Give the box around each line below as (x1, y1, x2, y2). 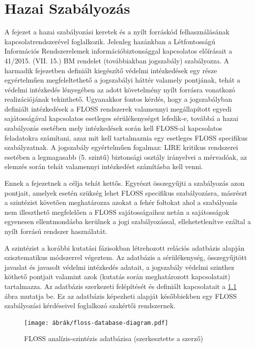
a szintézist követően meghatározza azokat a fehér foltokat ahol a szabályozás (4, 197, 238, 207)
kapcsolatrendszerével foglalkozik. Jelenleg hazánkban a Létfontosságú (4, 36, 215, 46)
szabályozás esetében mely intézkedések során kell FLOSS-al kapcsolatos (4, 123, 223, 133)
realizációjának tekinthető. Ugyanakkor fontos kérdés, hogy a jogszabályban (4, 94, 232, 104)
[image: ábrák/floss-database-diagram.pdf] (24, 319, 169, 326)
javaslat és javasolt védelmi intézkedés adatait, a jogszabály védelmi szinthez (4, 261, 234, 272)
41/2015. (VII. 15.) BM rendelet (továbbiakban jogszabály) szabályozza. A (4, 55, 229, 65)
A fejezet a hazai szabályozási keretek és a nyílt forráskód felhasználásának (4, 27, 229, 37)
